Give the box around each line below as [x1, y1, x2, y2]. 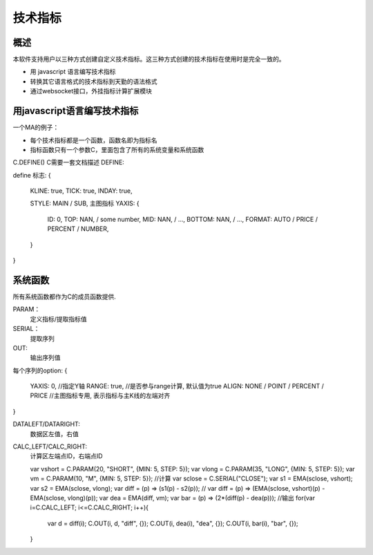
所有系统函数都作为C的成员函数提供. [12, 292, 117, 301]
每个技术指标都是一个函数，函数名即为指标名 [30, 135, 157, 144]
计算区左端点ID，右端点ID [30, 452, 103, 460]
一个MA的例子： [12, 123, 59, 131]
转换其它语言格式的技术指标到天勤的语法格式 [30, 77, 157, 86]
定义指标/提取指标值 [30, 314, 88, 323]
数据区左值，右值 [30, 429, 79, 438]
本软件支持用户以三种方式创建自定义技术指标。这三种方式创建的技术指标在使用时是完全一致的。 [12, 55, 285, 64]
